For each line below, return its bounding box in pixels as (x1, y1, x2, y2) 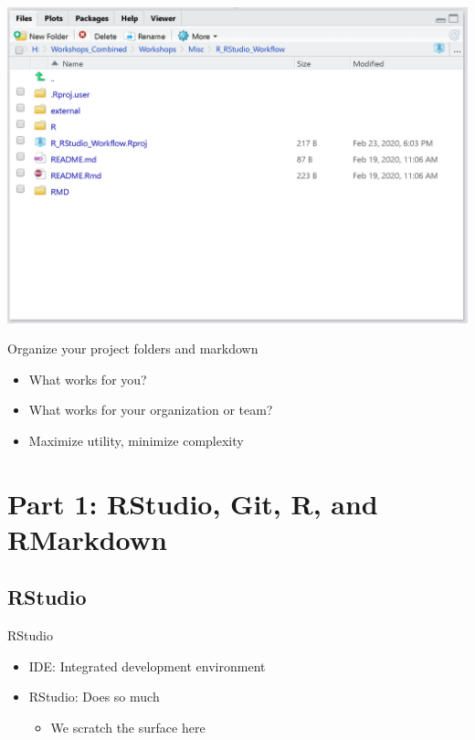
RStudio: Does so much (28, 687, 160, 706)
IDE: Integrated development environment (28, 656, 266, 675)
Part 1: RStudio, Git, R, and (7, 484, 378, 522)
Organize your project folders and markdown (7, 339, 259, 358)
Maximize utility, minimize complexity (28, 430, 244, 449)
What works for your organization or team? (28, 400, 273, 419)
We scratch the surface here (50, 718, 206, 737)
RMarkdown (7, 520, 167, 557)
